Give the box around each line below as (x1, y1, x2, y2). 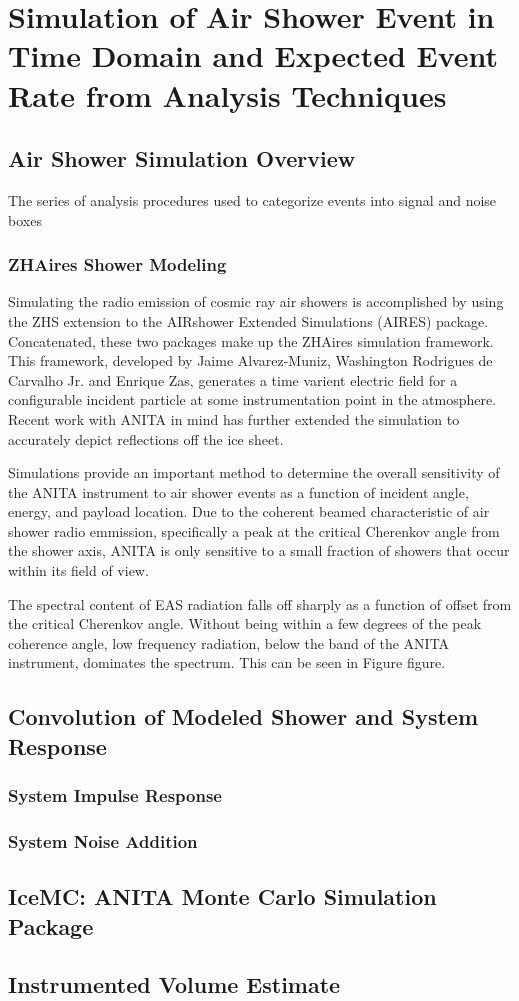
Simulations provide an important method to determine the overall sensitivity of (8, 462, 500, 483)
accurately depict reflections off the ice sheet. (8, 428, 284, 449)
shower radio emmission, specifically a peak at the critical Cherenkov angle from (8, 520, 500, 541)
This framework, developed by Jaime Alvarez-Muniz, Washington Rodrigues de (8, 350, 493, 371)
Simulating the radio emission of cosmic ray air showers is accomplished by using (8, 291, 504, 312)
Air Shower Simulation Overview (8, 143, 356, 174)
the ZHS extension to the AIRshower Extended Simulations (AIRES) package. (8, 310, 489, 331)
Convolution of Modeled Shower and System (8, 701, 479, 732)
